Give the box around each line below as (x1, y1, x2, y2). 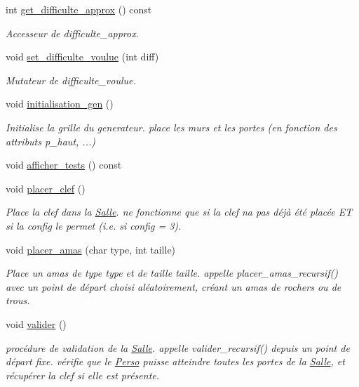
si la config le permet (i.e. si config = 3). (6, 218, 182, 232)
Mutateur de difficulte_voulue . (6, 72, 136, 87)
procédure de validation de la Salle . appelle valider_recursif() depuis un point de (6, 340, 350, 355)
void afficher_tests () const (6, 157, 122, 172)
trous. (6, 293, 30, 308)
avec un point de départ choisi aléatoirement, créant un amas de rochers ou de (6, 279, 341, 294)
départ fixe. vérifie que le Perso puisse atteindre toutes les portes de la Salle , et (6, 354, 345, 369)
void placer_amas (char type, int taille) (6, 242, 176, 256)
